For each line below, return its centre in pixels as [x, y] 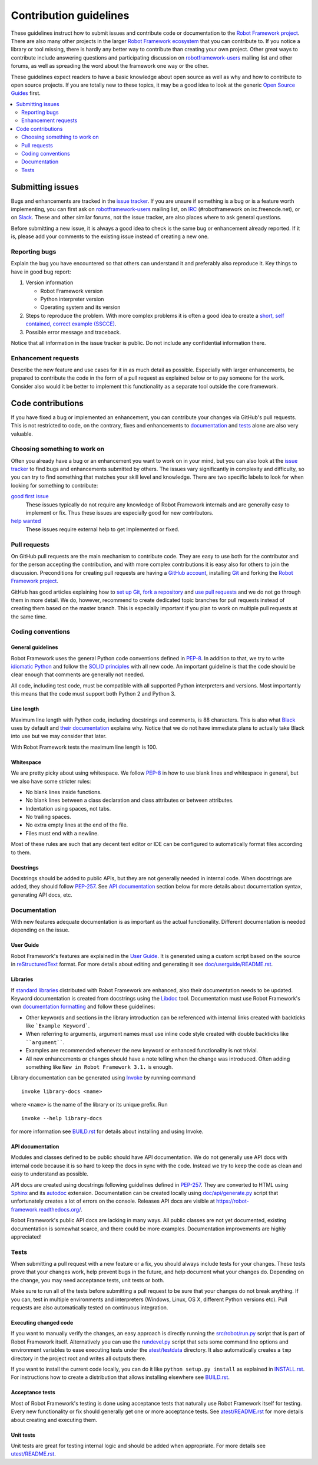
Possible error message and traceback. [73, 332]
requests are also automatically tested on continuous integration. [90, 1308]
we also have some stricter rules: [51, 781]
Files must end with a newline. [62, 833]
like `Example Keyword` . [58, 1026]
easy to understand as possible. [49, 1174]
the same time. [29, 617]
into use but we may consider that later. [59, 736]
